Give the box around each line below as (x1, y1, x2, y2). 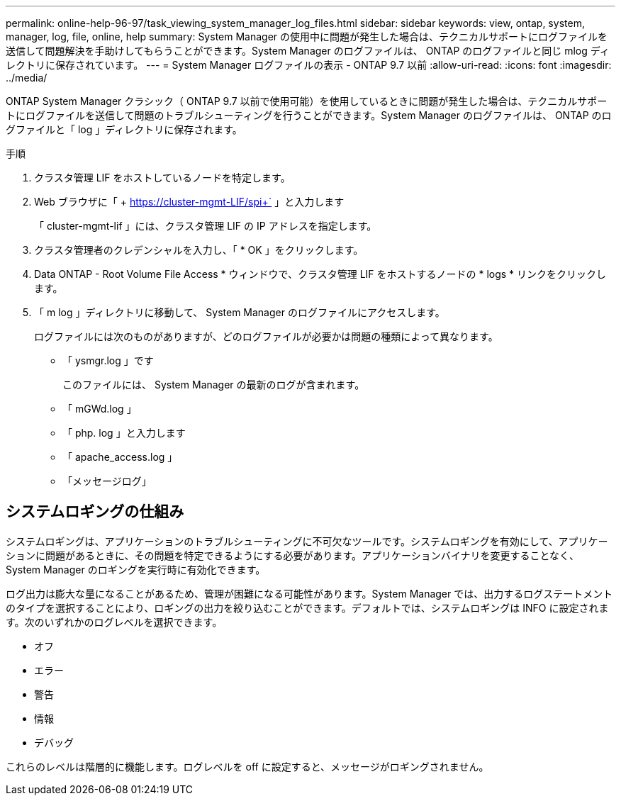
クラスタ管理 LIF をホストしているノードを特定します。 (34, 172, 291, 184)
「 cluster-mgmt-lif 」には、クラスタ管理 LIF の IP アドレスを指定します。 (34, 220, 377, 232)
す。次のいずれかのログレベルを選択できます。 (6, 615, 223, 628)
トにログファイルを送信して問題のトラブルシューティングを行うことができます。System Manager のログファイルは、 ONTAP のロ (6, 109, 612, 121)
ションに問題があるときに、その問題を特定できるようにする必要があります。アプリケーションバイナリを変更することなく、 (6, 549, 580, 561)
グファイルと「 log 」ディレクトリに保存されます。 (6, 123, 242, 135)
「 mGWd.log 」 (62, 403, 137, 415)
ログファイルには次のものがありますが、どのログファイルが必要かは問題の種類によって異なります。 (34, 330, 498, 342)
